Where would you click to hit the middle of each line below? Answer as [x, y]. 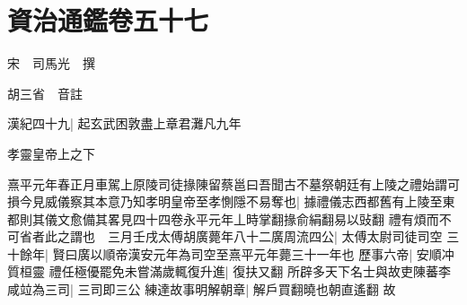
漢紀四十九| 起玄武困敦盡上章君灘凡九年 [124, 123]
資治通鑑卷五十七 [108, 20]
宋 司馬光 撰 [51, 63]
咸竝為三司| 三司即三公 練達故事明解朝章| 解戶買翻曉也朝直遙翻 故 [202, 289]
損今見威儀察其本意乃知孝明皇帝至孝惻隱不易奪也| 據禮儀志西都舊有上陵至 [225, 201]
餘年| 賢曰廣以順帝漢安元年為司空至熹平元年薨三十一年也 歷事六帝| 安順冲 [237, 253]
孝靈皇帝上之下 [51, 153]
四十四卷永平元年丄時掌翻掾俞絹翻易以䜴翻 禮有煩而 [286, 218]
